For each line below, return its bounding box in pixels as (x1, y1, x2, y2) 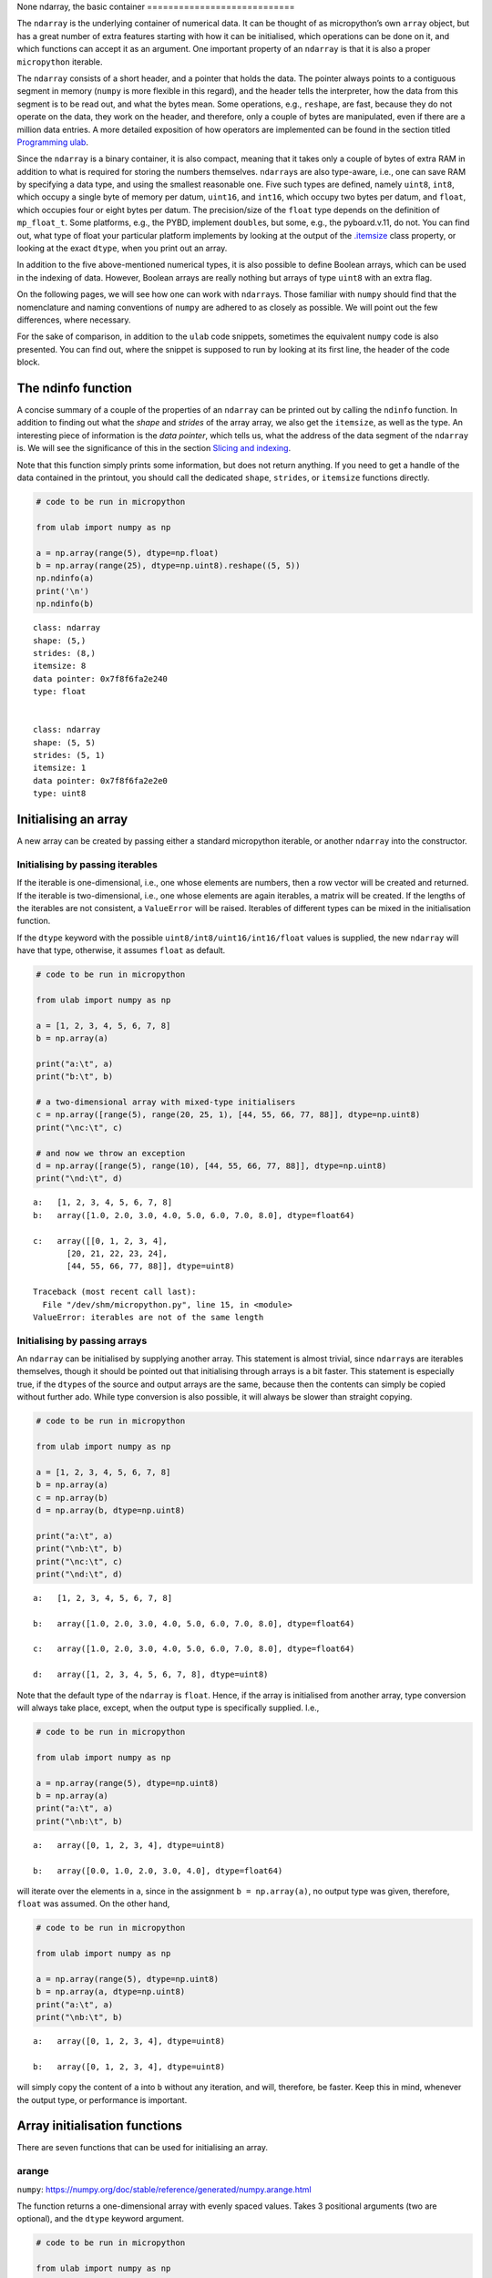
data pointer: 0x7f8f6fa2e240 (33, 673, 169, 683)
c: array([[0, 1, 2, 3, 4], (33, 1236, 169, 1246)
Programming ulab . (16, 137, 88, 148)
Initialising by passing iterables (16, 857, 159, 870)
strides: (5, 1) (33, 750, 106, 761)
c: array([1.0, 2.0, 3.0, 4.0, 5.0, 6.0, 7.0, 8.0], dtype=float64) (33, 1644, 355, 1654)
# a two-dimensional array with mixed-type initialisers (36, 1097, 296, 1107)
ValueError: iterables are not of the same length (33, 1312, 264, 1322)
